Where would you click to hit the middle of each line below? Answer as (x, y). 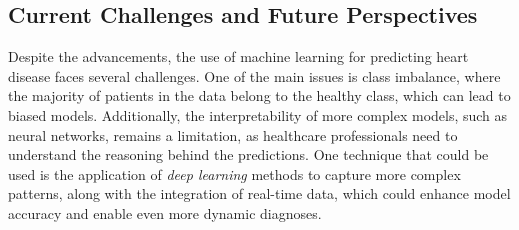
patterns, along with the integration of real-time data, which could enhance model (259, 193)
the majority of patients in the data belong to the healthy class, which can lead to (259, 95)
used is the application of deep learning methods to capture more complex (234, 173)
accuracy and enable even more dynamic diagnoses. (165, 212)
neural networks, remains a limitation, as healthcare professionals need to (233, 134)
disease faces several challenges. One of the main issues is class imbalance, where (254, 75)
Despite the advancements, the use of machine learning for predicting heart (238, 56)
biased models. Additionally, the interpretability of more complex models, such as (258, 114)
